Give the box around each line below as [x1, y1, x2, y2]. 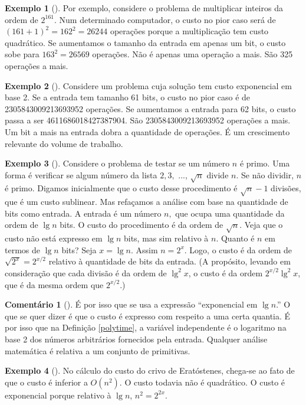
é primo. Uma [239, 157, 290, 169]
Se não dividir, [241, 168, 294, 181]
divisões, [271, 182, 301, 194]
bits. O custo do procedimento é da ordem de [60, 218, 223, 231]
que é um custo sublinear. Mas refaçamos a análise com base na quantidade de [5, 195, 288, 208]
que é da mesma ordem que [5, 278, 104, 290]
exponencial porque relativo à [5, 388, 111, 401]
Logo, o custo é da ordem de [189, 243, 292, 256]
